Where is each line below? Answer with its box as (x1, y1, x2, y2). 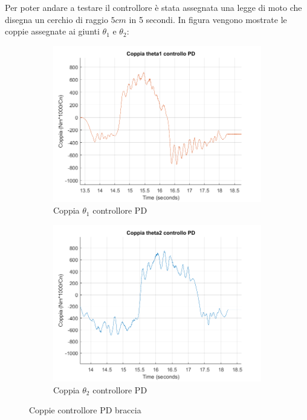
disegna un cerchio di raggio (5, 13, 108, 25)
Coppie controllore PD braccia (29, 404, 141, 416)
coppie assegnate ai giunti (5, 25, 100, 38)
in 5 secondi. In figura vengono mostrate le (129, 13, 287, 25)
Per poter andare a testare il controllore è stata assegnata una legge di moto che (5, 1, 302, 13)
